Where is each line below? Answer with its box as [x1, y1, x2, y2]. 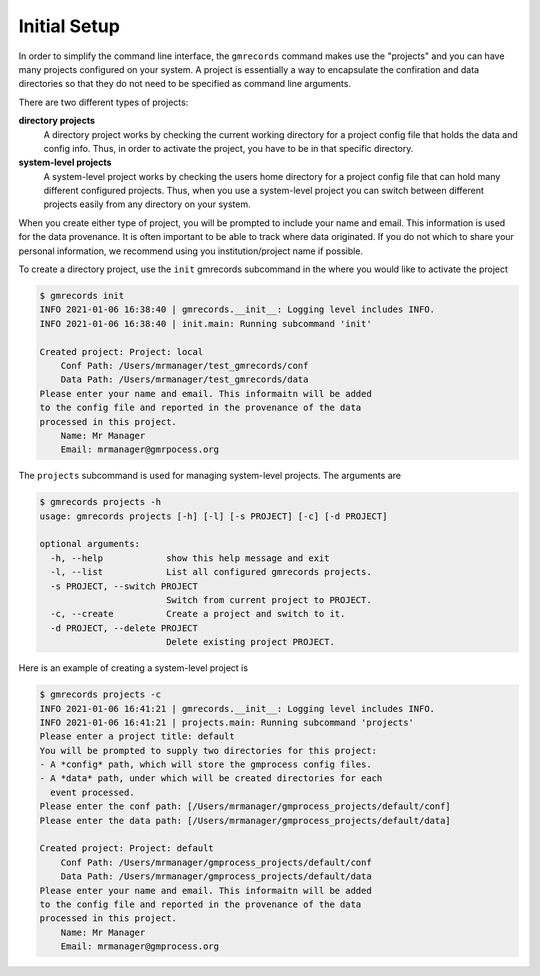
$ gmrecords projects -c [39, 689, 162, 700]
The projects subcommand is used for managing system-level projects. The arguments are [18, 470, 402, 482]
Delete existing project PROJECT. [165, 636, 335, 648]
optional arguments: [39, 538, 140, 550]
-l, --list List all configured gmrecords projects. [50, 566, 372, 578]
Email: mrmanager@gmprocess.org [60, 941, 220, 952]
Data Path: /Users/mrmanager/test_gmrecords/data [60, 374, 309, 385]
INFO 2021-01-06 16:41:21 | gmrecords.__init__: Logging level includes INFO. [39, 703, 435, 714]
